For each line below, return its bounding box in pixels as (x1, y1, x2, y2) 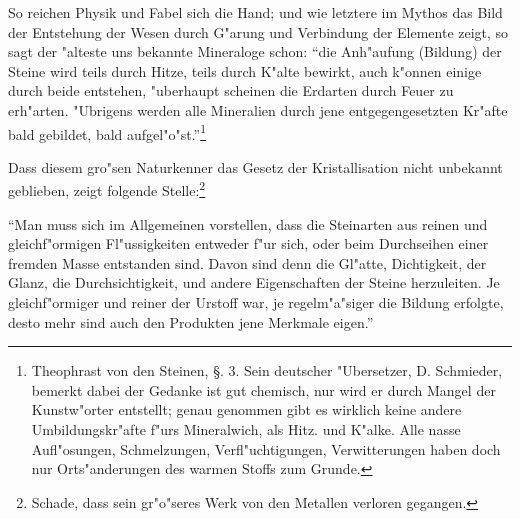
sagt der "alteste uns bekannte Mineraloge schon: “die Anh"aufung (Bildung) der (8, 41, 502, 62)
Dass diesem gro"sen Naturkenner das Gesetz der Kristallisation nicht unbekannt (8, 156, 503, 177)
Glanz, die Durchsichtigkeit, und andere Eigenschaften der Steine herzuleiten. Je (8, 272, 500, 293)
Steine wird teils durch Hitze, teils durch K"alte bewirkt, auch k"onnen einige (8, 60, 482, 81)
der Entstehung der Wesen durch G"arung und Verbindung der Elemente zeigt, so (8, 21, 509, 42)
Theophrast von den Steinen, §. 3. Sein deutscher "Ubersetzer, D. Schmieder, (31, 360, 503, 381)
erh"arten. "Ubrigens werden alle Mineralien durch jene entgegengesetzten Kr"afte (8, 99, 508, 120)
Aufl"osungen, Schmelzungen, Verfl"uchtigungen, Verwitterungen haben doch (31, 438, 501, 459)
